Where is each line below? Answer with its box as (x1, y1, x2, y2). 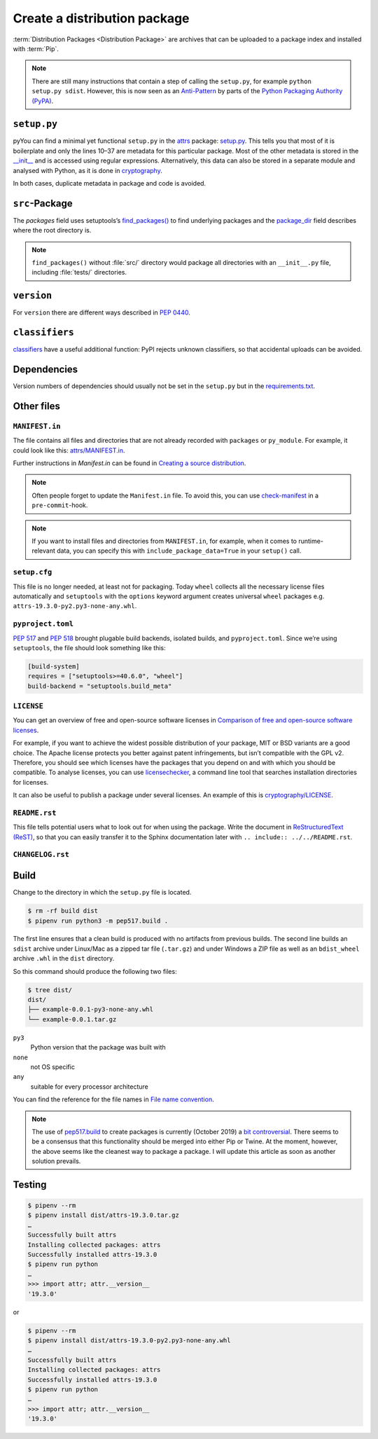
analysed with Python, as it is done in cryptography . (13, 166, 162, 174)
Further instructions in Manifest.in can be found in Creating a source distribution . (13, 459, 246, 467)
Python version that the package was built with (30, 1043, 166, 1052)
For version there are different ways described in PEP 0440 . (13, 308, 190, 317)
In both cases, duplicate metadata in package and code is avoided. (13, 179, 206, 187)
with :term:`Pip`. (13, 44, 59, 53)
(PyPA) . (31, 97, 54, 105)
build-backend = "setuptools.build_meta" (27, 682, 172, 690)
